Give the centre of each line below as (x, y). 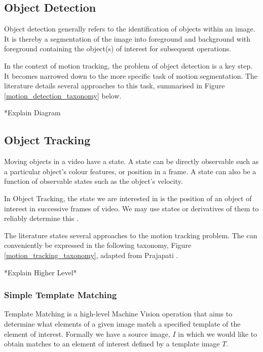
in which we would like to (218, 333)
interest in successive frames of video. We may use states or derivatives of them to (131, 208)
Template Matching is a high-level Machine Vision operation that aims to (118, 314)
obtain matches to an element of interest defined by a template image (112, 344)
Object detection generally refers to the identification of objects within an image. (130, 29)
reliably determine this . (41, 218)
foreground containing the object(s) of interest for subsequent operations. (118, 49)
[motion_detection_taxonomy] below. (63, 95)
